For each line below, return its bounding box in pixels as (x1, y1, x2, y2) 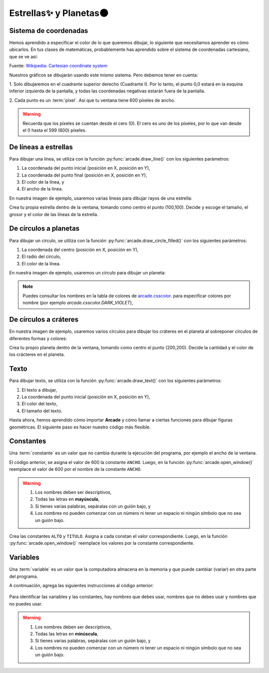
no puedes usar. (9, 601, 42, 607)
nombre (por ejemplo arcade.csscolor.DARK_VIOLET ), (22, 300, 134, 306)
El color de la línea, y (21, 179, 65, 185)
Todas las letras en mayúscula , (35, 496, 100, 502)
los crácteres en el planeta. (9, 352, 65, 358)
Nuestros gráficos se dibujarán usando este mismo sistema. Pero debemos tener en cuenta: (9, 72, 198, 78)
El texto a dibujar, (21, 387, 57, 393)
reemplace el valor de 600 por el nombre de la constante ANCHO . (9, 466, 142, 472)
